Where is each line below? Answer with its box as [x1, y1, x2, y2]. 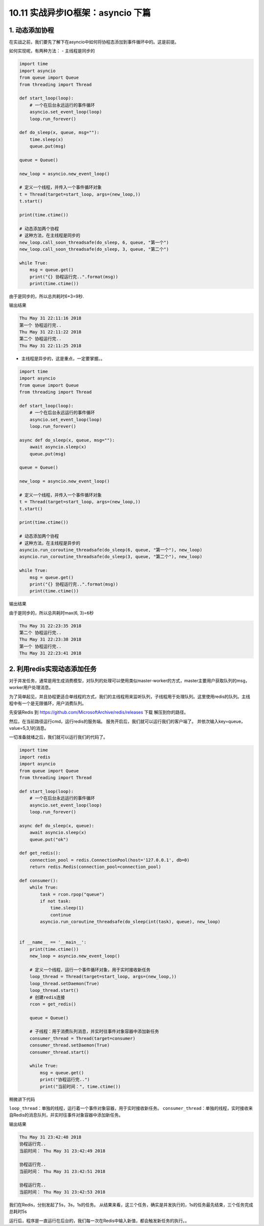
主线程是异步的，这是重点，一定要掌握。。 [21, 356, 105, 361]
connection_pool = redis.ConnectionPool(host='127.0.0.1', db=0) [29, 857, 190, 863]
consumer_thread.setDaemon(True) [29, 1043, 110, 1048]
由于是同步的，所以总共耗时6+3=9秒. [9, 293, 84, 299]
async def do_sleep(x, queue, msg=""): [19, 437, 115, 443]
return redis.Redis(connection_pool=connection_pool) [29, 864, 161, 870]
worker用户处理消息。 [9, 685, 53, 690]
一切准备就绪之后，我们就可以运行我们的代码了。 [9, 734, 108, 740]
